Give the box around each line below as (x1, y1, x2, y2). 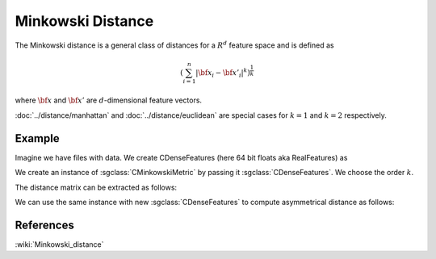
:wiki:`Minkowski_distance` (15, 239, 104, 249)
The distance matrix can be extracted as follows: (15, 182, 178, 192)
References (15, 218, 74, 232)
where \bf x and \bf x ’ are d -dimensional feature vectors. (15, 95, 202, 105)
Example (15, 132, 60, 145)
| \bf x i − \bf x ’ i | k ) (195, 67, 250, 79)
